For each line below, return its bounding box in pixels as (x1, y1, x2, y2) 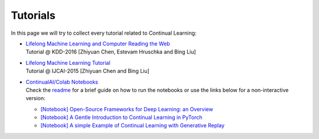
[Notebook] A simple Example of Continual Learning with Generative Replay (40, 122, 224, 129)
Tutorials (11, 9, 56, 22)
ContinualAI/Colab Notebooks (25, 78, 99, 85)
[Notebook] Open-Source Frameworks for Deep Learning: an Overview (40, 105, 213, 112)
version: (25, 95, 45, 102)
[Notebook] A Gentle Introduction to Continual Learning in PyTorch (40, 114, 203, 121)
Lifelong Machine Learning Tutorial (25, 59, 110, 66)
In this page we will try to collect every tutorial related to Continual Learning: (11, 29, 197, 37)
